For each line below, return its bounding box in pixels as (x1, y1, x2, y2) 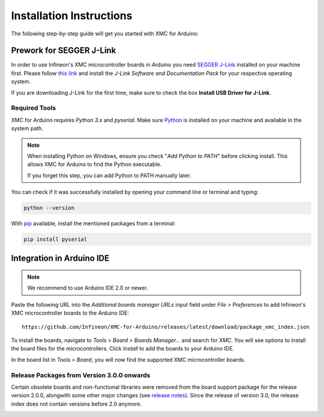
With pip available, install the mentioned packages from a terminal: (11, 220, 176, 227)
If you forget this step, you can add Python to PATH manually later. (27, 171, 191, 179)
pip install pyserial (23, 236, 88, 243)
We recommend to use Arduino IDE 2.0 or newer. (27, 285, 148, 292)
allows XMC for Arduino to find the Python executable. (27, 161, 162, 168)
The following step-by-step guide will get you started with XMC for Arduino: (11, 30, 199, 37)
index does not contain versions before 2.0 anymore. (11, 400, 142, 407)
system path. (11, 125, 43, 132)
